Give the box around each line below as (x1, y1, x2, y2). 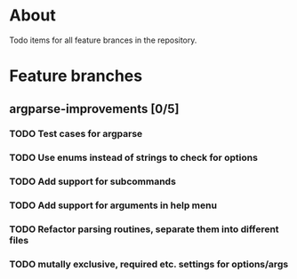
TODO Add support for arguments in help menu (9, 199, 218, 211)
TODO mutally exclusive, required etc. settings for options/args (9, 259, 289, 271)
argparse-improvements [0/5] (9, 101, 180, 116)
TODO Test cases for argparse (9, 128, 143, 140)
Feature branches (9, 66, 143, 86)
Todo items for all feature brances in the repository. (9, 35, 197, 45)
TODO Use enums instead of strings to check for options (9, 152, 258, 164)
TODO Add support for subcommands (9, 175, 176, 187)
